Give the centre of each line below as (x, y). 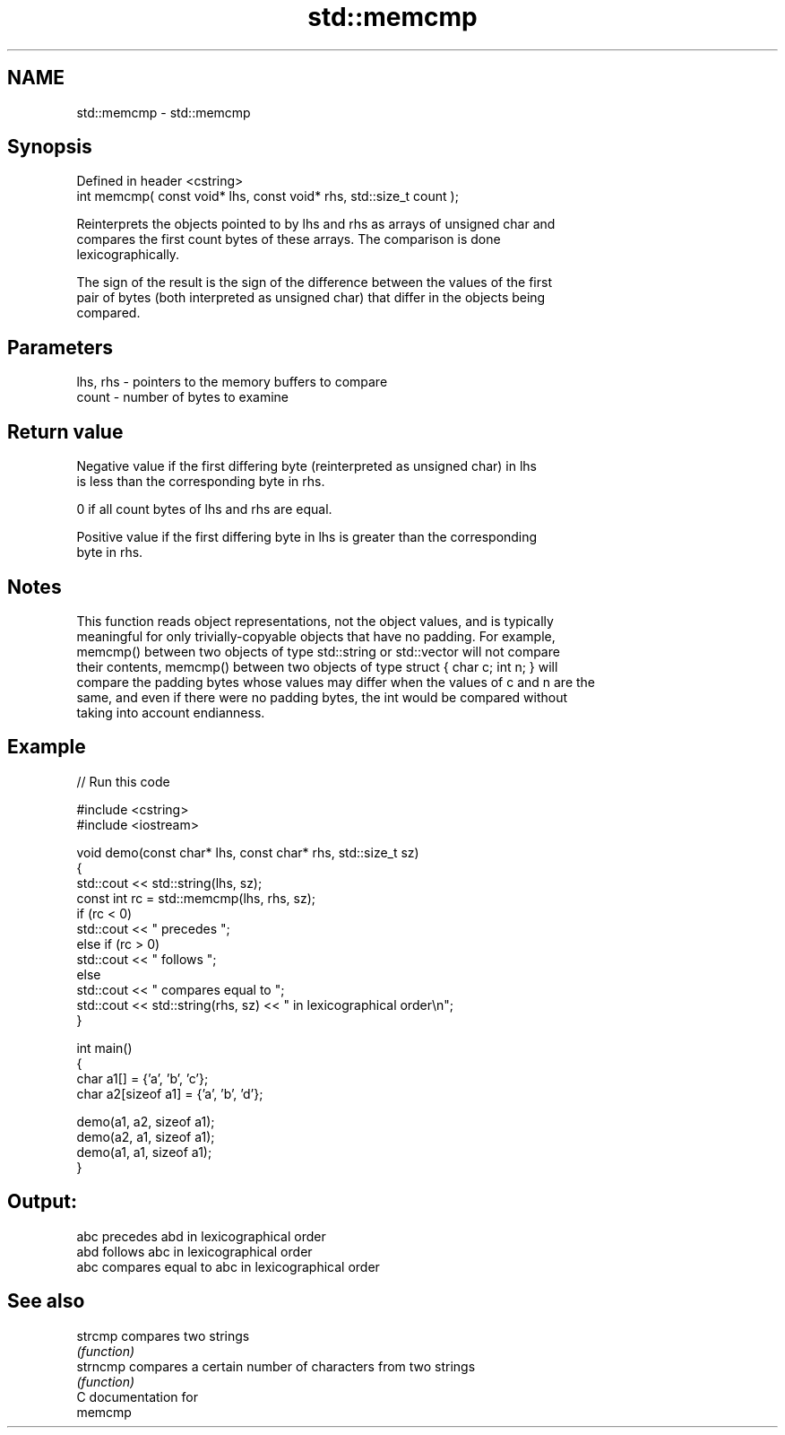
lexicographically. (128, 255)
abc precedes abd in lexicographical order (201, 1236)
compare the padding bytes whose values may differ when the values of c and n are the (336, 682)
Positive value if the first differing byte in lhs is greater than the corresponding (307, 537)
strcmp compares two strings (163, 1335)
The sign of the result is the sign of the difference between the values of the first (314, 283)
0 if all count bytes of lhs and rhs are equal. (204, 509)
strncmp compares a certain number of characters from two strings (276, 1366)
